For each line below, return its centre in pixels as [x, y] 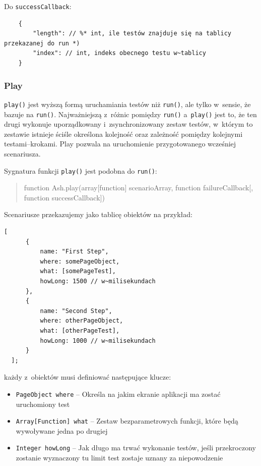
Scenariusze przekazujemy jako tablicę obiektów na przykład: [98, 214]
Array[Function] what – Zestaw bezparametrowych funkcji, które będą [127, 421]
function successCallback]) [64, 197]
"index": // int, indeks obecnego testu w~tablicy [119, 53]
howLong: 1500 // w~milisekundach [98, 281]
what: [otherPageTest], [80, 330]
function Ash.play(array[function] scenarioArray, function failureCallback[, [139, 188]
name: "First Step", [74, 252]
